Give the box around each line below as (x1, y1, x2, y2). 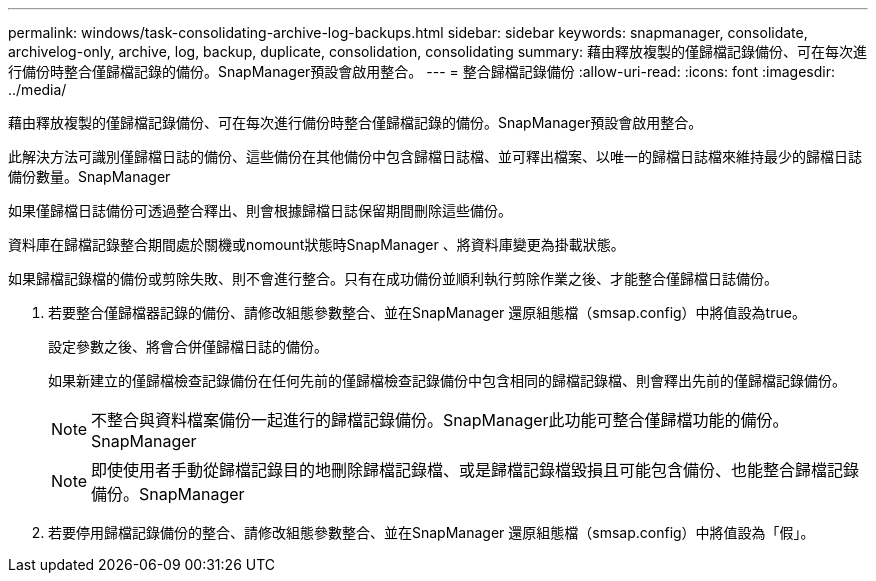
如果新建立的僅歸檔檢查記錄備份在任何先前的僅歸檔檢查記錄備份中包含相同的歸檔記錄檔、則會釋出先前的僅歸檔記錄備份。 (48, 372, 846, 389)
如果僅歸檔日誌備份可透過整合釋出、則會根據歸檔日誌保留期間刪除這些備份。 (8, 202, 512, 219)
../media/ (8, 81, 67, 98)
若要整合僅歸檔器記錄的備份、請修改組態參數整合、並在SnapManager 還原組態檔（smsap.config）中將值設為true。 (48, 304, 806, 321)
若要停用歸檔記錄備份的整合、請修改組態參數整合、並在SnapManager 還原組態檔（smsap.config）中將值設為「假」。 (48, 524, 815, 541)
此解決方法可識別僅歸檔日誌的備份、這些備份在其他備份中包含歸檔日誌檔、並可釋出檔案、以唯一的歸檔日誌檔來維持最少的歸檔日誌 (8, 148, 862, 165)
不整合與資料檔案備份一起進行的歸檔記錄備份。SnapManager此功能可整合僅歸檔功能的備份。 (91, 410, 789, 430)
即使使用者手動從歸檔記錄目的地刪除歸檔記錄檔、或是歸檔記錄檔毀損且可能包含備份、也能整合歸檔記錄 (91, 460, 860, 480)
